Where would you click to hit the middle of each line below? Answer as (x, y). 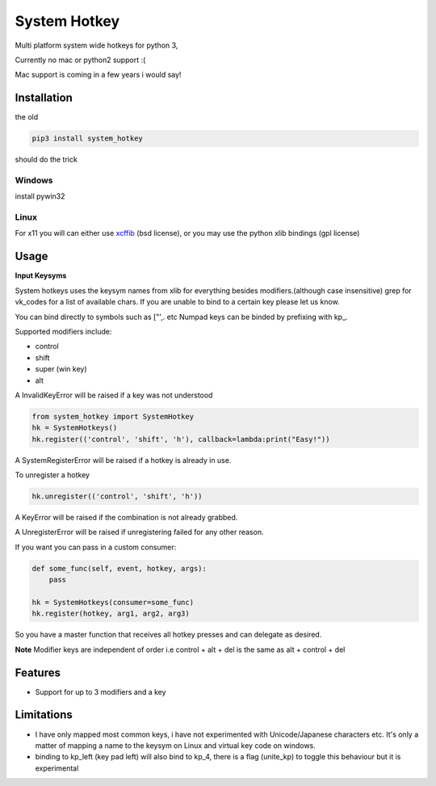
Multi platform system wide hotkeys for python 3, (96, 45)
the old (27, 117)
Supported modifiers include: (63, 331)
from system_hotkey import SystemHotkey (113, 416)
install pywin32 (40, 196)
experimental (57, 768)
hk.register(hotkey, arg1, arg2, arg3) (111, 614)
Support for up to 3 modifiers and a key (101, 691)
